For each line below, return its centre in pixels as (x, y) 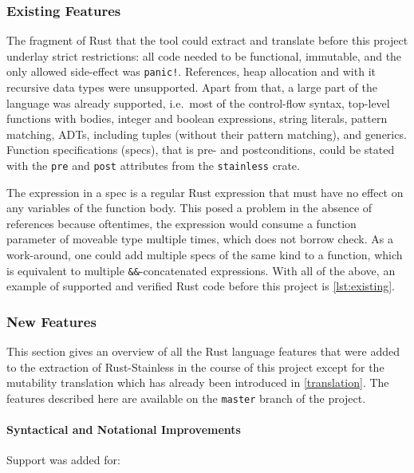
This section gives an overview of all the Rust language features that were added (203, 351)
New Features (51, 321)
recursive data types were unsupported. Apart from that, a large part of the (192, 87)
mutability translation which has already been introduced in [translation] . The (198, 382)
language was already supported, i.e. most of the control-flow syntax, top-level (198, 102)
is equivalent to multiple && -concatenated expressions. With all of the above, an (201, 270)
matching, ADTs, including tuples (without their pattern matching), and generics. (207, 134)
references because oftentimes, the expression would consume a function (181, 223)
